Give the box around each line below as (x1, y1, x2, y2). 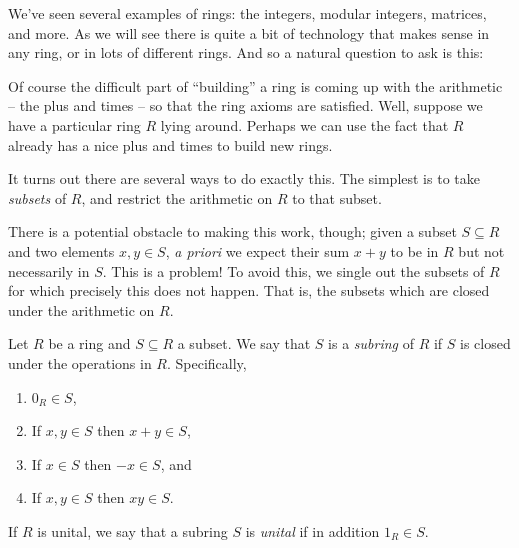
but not (458, 240, 505, 261)
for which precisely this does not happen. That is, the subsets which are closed (8, 280, 490, 301)
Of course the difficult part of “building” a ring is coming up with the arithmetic (8, 75, 503, 96)
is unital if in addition (245, 520, 380, 541)
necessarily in (8, 260, 90, 281)
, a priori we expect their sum (165, 240, 350, 261)
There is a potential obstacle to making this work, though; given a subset (8, 221, 457, 242)
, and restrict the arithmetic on (81, 187, 273, 208)
